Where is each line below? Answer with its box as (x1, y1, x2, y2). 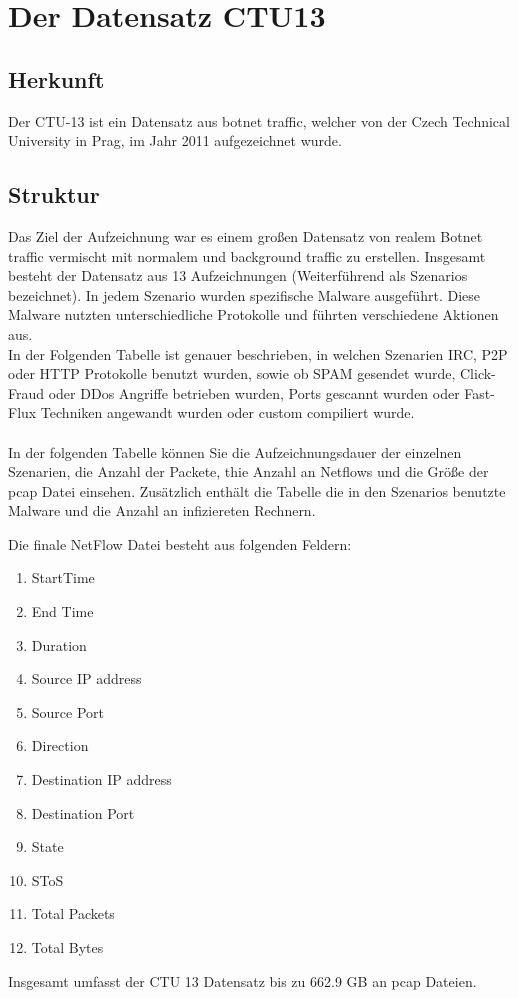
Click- (460, 363, 496, 384)
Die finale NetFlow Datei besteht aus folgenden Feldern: (8, 533, 352, 554)
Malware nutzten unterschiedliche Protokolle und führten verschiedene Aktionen (8, 304, 499, 325)
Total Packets (31, 903, 115, 924)
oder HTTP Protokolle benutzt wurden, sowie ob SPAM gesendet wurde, (8, 363, 456, 384)
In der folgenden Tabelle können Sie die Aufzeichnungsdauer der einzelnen (8, 441, 462, 462)
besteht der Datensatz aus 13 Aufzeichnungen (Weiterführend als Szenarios (8, 265, 468, 286)
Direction (31, 735, 89, 756)
